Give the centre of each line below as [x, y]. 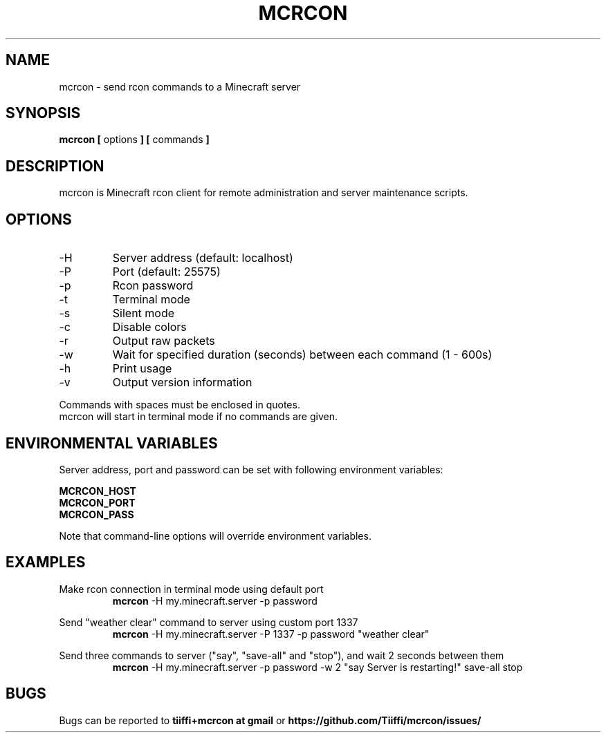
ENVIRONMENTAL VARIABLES [112, 443]
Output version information [182, 382]
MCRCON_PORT [97, 502]
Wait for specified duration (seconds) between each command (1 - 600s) [302, 355]
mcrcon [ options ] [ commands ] [134, 140]
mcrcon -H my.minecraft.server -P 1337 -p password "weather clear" [271, 634]
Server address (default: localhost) [203, 258]
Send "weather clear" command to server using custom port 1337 [209, 622]
